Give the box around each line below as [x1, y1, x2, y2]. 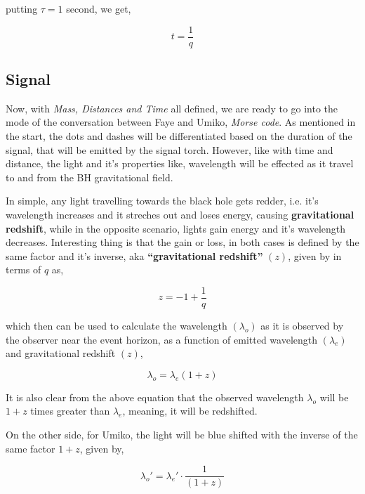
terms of [6, 262, 41, 277]
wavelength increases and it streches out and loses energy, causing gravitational [6, 207, 354, 222]
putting [6, 1, 38, 15]
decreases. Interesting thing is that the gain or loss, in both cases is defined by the [6, 235, 359, 249]
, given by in [288, 248, 342, 263]
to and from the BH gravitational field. [6, 169, 173, 184]
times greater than [30, 403, 110, 418]
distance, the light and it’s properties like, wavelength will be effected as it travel [6, 156, 354, 171]
